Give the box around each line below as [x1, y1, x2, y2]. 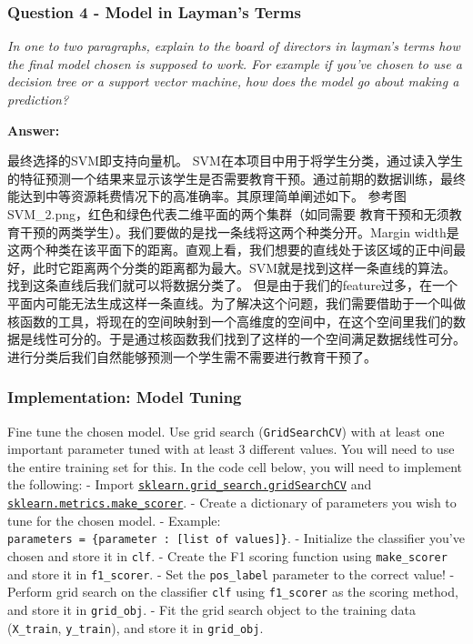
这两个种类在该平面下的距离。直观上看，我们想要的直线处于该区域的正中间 [7, 240, 453, 259]
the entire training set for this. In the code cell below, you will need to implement [7, 457, 462, 476]
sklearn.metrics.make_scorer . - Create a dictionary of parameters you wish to [7, 493, 457, 512]
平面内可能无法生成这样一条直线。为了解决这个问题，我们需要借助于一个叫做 [7, 293, 466, 312]
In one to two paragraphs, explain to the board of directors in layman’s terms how [7, 36, 460, 55]
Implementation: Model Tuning [7, 386, 242, 408]
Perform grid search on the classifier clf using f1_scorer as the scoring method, [7, 582, 458, 601]
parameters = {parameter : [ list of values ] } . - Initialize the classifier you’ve [7, 528, 465, 548]
